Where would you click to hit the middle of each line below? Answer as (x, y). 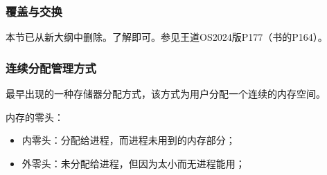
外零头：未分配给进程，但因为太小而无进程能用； (133, 163)
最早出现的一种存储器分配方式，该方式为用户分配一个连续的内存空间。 (166, 94)
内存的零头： (35, 117)
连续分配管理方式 (51, 67)
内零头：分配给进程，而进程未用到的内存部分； (129, 140)
